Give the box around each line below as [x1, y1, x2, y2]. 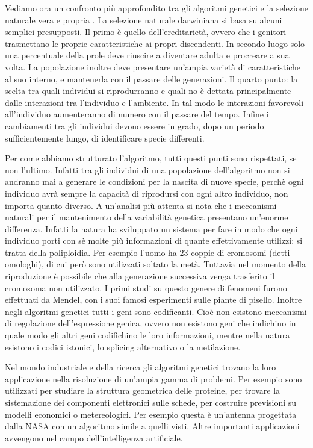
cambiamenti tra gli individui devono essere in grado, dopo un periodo [5, 119, 264, 132]
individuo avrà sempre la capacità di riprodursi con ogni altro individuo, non [5, 187, 288, 199]
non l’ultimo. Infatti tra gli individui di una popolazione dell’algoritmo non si [5, 163, 290, 176]
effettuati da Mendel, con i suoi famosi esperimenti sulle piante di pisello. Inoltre [5, 293, 302, 306]
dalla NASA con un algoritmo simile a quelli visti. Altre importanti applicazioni [5, 420, 300, 432]
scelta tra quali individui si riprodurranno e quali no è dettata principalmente [5, 84, 291, 97]
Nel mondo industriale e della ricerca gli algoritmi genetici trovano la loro [5, 361, 276, 373]
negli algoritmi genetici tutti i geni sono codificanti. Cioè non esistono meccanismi [5, 305, 307, 317]
